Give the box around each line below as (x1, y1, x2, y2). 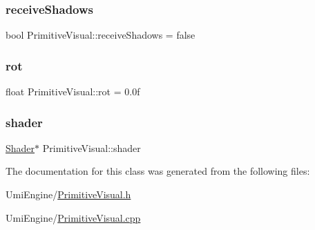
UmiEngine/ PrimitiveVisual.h (6, 187, 131, 202)
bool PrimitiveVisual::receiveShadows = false (6, 28, 195, 42)
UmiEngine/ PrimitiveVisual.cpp (6, 210, 141, 224)
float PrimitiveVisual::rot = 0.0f (6, 84, 140, 99)
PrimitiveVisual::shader (42, 140, 141, 155)
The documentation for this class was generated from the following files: (6, 164, 310, 178)
